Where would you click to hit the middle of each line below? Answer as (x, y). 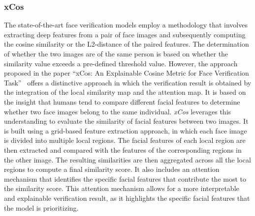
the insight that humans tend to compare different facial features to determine (122, 101)
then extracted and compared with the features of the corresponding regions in (123, 149)
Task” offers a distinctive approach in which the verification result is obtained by (128, 82)
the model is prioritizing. (41, 207)
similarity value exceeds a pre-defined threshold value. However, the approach (121, 63)
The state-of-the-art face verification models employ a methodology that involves (126, 25)
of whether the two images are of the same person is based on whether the (116, 54)
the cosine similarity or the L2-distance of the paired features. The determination (127, 44)
